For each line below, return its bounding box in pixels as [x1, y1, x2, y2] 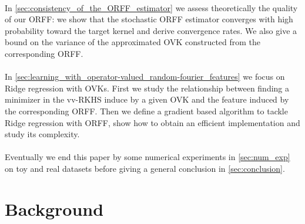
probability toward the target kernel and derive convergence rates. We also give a [5, 24, 297, 36]
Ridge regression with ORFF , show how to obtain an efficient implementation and [5, 116, 300, 128]
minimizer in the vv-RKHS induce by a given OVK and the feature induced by [5, 93, 289, 106]
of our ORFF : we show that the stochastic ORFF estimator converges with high [5, 13, 293, 25]
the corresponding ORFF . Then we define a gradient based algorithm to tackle [5, 104, 288, 117]
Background [5, 196, 104, 220]
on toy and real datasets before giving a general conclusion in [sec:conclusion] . [5, 162, 285, 174]
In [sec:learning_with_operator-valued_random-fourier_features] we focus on [5, 70, 285, 83]
